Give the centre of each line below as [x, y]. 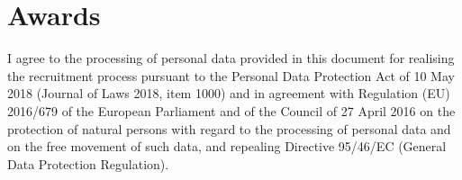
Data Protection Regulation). [88, 163]
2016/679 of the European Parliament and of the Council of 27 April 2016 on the [231, 110]
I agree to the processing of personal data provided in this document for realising [231, 58]
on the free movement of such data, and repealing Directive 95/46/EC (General [227, 146]
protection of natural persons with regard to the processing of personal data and [229, 128]
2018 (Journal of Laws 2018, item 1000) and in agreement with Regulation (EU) [229, 93]
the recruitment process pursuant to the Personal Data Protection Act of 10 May [231, 75]
